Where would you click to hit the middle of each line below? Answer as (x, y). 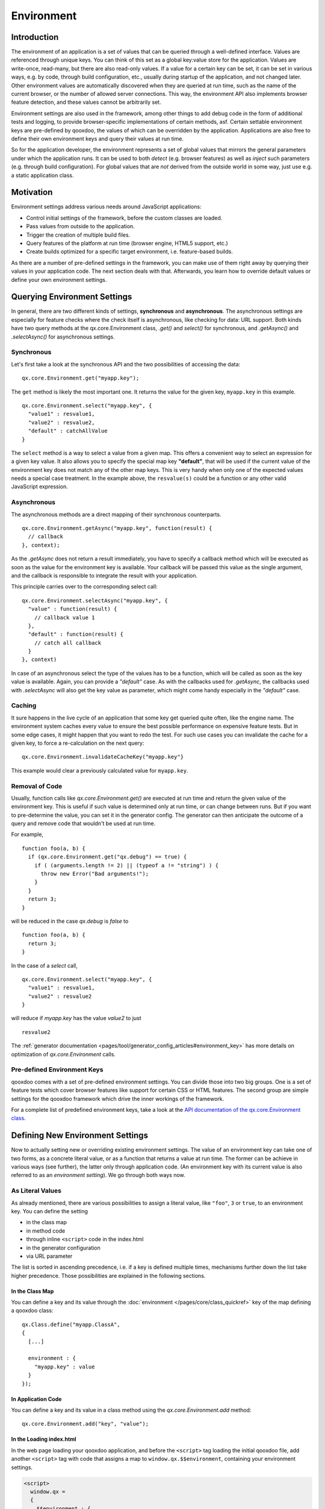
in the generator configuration (63, 1248)
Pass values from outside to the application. (80, 226)
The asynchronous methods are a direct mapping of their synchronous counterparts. (116, 514)
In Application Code (36, 1399)
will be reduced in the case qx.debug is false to (70, 921)
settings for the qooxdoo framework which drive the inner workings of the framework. (118, 1099)
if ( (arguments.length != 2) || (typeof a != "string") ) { (126, 865)
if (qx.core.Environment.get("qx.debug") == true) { (107, 857)
